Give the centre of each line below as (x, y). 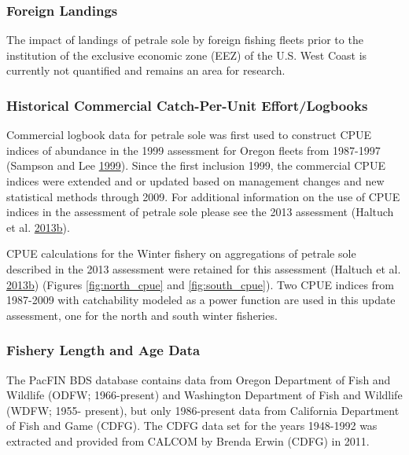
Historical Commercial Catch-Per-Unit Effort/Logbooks (187, 105)
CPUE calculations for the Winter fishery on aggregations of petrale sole (181, 253)
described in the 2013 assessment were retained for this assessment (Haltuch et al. (204, 268)
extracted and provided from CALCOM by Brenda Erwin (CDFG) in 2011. (188, 440)
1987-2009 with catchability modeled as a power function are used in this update (201, 300)
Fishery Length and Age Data (103, 350)
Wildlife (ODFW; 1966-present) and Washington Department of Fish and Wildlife (204, 395)
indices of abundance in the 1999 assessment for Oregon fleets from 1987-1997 (193, 150)
